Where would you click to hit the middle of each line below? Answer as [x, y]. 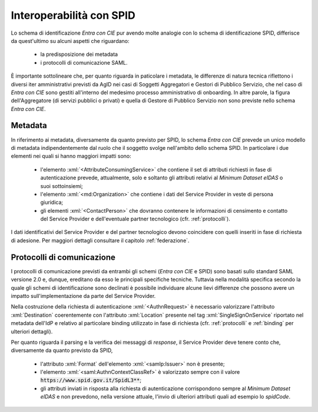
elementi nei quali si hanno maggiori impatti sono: [71, 156]
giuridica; [52, 202]
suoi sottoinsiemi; [62, 186]
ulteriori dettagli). [32, 331]
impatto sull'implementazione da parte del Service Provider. [83, 296]
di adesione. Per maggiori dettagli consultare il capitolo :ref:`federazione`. [100, 240]
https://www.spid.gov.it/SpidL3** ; [91, 380]
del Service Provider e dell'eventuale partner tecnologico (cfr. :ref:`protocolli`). [135, 219]
